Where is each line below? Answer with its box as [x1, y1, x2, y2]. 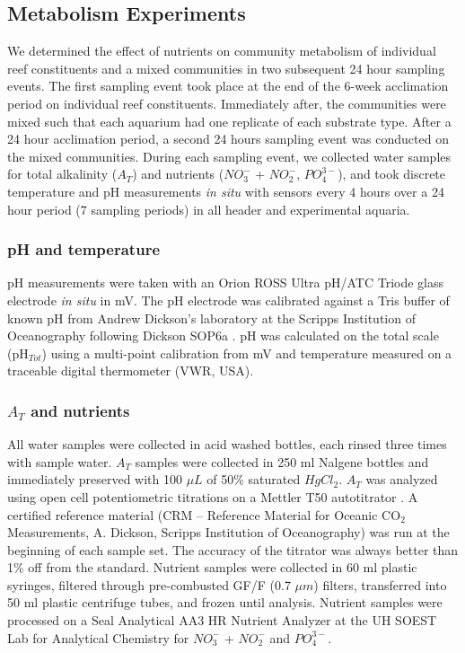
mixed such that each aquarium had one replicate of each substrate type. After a [7, 111, 452, 130]
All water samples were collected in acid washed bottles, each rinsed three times [7, 435, 447, 454]
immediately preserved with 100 [7, 470, 182, 489]
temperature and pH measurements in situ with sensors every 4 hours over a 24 [7, 181, 444, 200]
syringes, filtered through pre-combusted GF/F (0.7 [7, 575, 291, 594]
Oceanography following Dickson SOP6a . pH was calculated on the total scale [7, 326, 439, 345]
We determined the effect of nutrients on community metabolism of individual [7, 41, 436, 60]
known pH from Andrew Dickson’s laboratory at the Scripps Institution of [7, 308, 416, 327]
